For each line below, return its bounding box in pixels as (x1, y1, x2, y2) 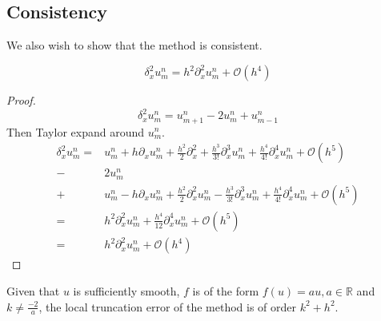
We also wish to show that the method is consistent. (6, 37, 263, 53)
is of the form (192, 282, 259, 299)
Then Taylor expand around (6, 123, 145, 140)
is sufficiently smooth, (73, 282, 180, 299)
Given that (6, 282, 60, 299)
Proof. (6, 92, 36, 109)
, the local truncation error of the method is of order (38, 298, 297, 315)
